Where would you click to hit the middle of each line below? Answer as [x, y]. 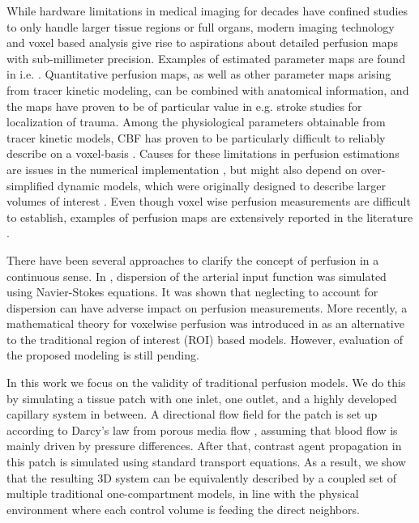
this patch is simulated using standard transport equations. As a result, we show [206, 462]
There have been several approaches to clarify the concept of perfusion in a [193, 259]
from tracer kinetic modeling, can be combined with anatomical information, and [208, 89]
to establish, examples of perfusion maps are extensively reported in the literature [210, 217]
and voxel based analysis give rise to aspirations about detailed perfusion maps [202, 43]
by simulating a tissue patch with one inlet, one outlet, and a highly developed [202, 398]
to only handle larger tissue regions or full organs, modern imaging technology [201, 26]
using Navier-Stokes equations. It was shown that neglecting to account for [192, 292]
